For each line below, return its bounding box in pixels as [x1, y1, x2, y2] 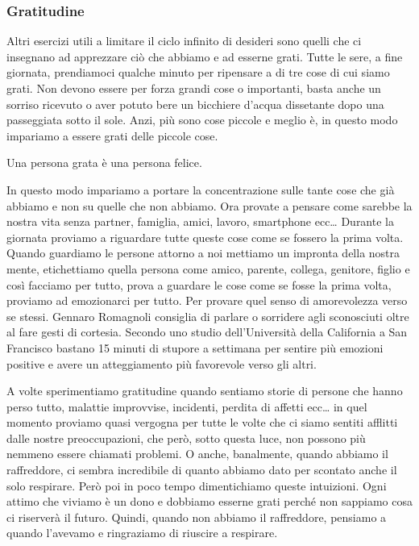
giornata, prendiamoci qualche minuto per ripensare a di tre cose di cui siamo [6, 64, 390, 81]
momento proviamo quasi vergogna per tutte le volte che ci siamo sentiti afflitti [6, 414, 398, 431]
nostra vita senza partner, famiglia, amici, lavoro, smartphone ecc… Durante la [6, 213, 394, 230]
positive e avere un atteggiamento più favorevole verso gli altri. [6, 355, 317, 372]
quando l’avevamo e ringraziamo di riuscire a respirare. [6, 524, 278, 541]
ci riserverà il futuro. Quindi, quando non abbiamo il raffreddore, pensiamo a [6, 508, 387, 525]
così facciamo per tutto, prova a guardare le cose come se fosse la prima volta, [6, 276, 392, 293]
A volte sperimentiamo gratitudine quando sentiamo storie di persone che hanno [6, 382, 403, 399]
